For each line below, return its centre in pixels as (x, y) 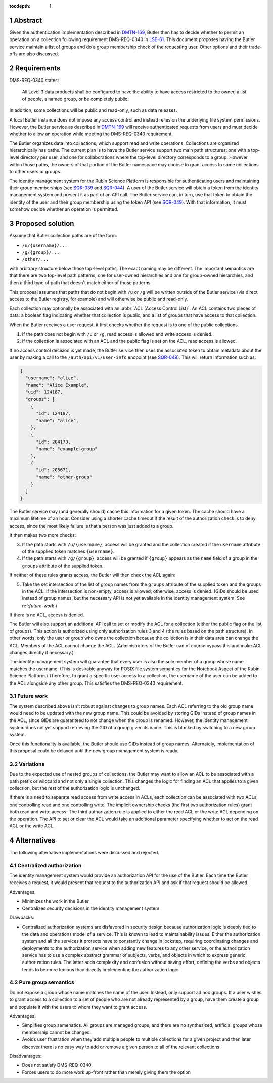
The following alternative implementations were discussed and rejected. (84, 852)
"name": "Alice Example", (57, 385)
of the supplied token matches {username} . (68, 551)
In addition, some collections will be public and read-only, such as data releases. (93, 110)
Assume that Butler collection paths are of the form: (63, 236)
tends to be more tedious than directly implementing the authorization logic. (101, 969)
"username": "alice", (52, 378)
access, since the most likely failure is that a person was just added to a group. (92, 526)
